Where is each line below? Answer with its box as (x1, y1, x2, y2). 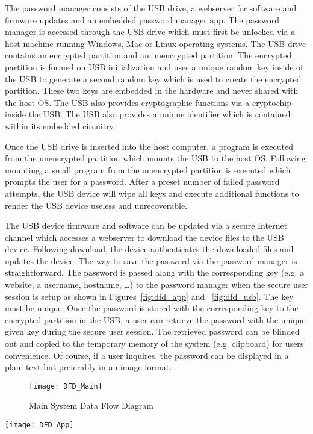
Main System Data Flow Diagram (29, 399, 153, 412)
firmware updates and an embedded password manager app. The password (5, 13, 279, 26)
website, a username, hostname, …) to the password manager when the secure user (5, 278, 308, 291)
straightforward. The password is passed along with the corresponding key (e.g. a (5, 266, 304, 279)
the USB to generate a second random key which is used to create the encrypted (5, 72, 302, 85)
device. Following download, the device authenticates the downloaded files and (5, 243, 294, 255)
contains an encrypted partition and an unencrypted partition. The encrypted (5, 49, 292, 61)
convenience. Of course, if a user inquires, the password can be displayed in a (5, 349, 289, 361)
